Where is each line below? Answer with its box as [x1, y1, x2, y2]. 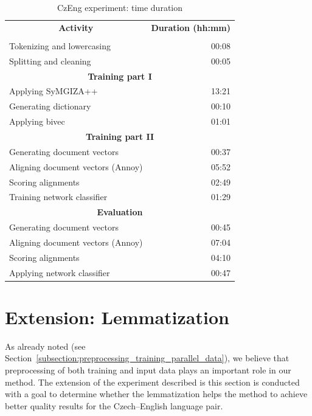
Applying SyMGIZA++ [9, 85, 98, 97]
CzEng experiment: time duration [57, 1, 183, 13]
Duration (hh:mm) [151, 21, 231, 33]
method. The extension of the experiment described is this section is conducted [5, 375, 300, 388]
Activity [58, 21, 94, 33]
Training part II [85, 130, 154, 142]
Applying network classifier [9, 266, 110, 279]
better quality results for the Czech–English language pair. [5, 399, 223, 412]
